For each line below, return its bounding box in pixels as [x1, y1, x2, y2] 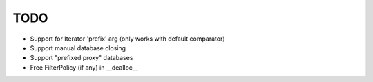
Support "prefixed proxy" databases [30, 54, 133, 62]
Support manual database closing [30, 43, 126, 52]
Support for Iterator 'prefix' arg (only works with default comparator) [30, 34, 225, 43]
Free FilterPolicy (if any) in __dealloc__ [30, 63, 138, 72]
